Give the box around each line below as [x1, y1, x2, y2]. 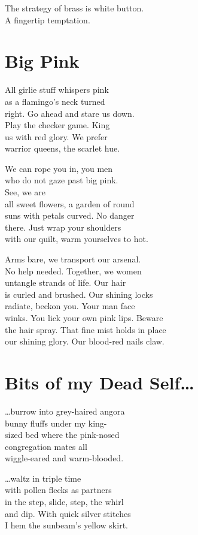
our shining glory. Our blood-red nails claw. [5, 335, 165, 347]
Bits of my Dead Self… [5, 370, 194, 394]
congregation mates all [5, 440, 87, 452]
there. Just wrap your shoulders [5, 220, 121, 233]
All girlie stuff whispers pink [5, 83, 109, 96]
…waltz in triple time [5, 471, 81, 484]
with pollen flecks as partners [5, 483, 112, 496]
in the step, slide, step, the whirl [5, 495, 124, 508]
